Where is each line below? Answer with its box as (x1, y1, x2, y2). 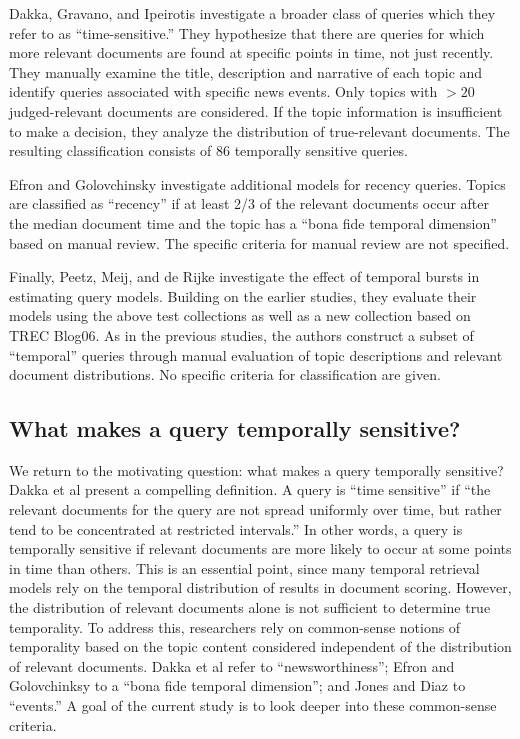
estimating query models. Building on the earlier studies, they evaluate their (9, 285, 477, 306)
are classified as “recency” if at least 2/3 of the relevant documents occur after (9, 193, 490, 214)
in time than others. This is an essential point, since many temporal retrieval (9, 557, 480, 578)
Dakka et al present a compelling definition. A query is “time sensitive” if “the (9, 479, 491, 500)
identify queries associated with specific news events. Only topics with (9, 81, 438, 102)
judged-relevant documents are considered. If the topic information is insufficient (9, 100, 503, 121)
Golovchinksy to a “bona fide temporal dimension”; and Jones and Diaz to (9, 675, 466, 696)
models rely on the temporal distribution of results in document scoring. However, (9, 577, 512, 598)
